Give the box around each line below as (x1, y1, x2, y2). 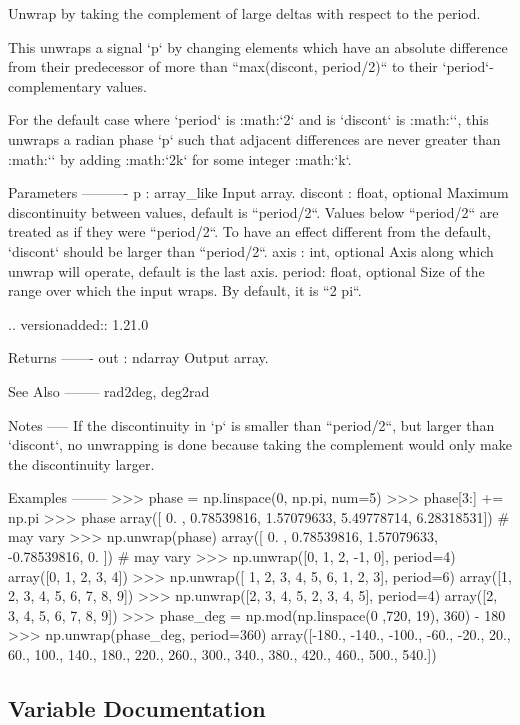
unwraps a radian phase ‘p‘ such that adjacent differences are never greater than (8, 128, 501, 149)
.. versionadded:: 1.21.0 (8, 313, 149, 334)
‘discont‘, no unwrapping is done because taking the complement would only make (8, 434, 512, 455)
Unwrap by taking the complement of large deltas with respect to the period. (8, 3, 481, 23)
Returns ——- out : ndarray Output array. (8, 347, 269, 368)
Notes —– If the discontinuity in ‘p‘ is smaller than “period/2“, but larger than (8, 414, 495, 435)
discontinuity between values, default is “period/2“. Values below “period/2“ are (8, 201, 499, 222)
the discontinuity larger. (8, 453, 155, 474)
